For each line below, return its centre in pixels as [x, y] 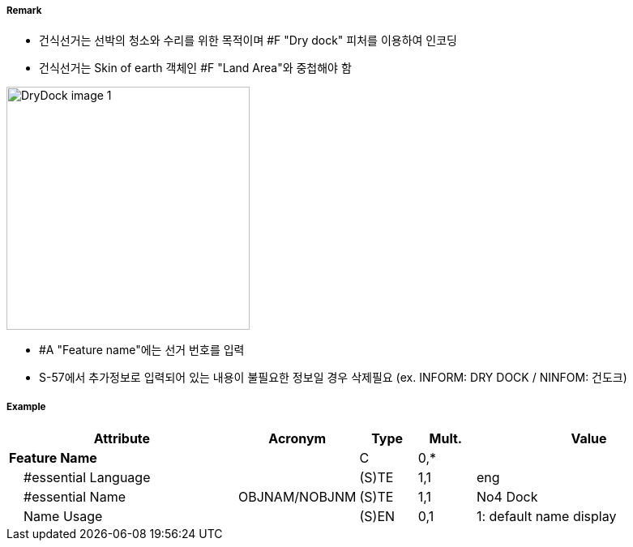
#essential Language [87, 478]
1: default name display [546, 517]
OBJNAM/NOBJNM [297, 497]
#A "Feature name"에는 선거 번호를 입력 [142, 350]
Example [26, 406]
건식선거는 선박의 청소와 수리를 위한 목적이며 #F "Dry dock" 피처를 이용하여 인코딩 [248, 41]
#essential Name [75, 497]
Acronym [297, 439]
